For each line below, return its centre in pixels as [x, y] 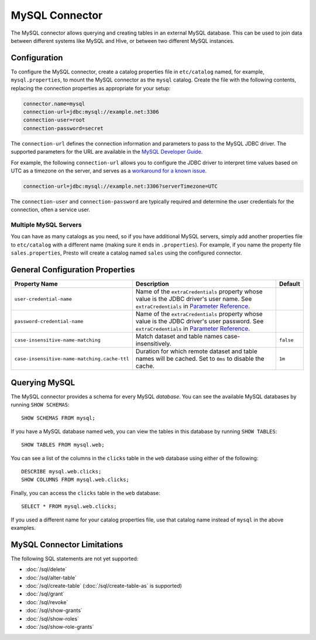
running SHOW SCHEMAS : [40, 405]
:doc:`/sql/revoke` [47, 602]
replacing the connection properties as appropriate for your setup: [91, 88]
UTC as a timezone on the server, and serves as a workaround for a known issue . [109, 171]
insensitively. [154, 344]
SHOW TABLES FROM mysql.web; [63, 445]
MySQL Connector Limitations [67, 545]
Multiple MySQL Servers [46, 225]
